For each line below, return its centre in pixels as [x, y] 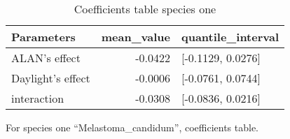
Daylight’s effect [51, 78]
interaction [38, 98]
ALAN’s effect [46, 58]
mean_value [136, 37]
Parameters [43, 37]
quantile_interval [230, 37]
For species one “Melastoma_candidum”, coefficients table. [132, 127]
